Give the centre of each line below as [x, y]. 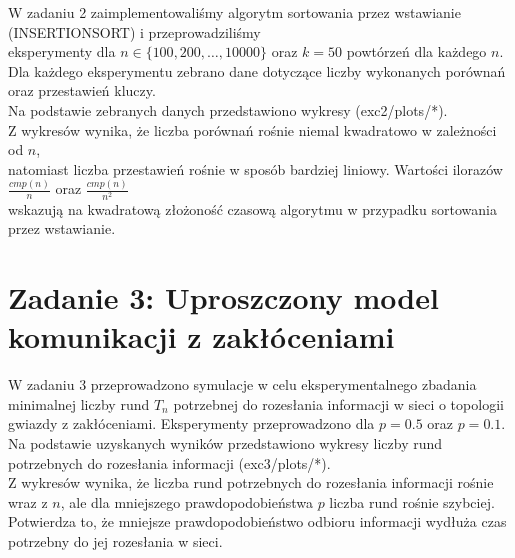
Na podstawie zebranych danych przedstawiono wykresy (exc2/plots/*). [228, 109]
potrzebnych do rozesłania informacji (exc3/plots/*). [169, 462]
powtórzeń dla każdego [416, 51]
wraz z [28, 501]
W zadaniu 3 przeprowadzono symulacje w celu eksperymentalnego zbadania [242, 384]
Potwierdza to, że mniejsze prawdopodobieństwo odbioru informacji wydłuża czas [257, 521]
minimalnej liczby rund [79, 403]
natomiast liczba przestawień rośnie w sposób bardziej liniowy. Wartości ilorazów [255, 168]
